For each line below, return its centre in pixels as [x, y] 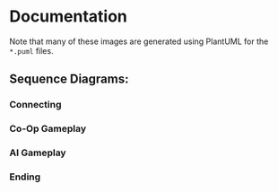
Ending [25, 177]
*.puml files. [31, 50]
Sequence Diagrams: [69, 79]
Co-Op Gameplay [48, 129]
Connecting [35, 105]
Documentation [69, 17]
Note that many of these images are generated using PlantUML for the [139, 41]
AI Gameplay [38, 153]
